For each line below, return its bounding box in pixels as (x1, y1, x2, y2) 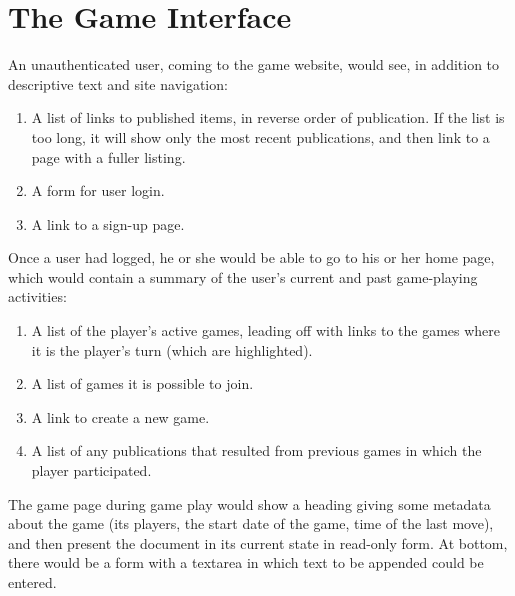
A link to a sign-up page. (31, 213, 185, 234)
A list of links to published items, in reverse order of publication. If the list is (31, 107, 505, 128)
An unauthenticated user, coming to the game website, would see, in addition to (8, 54, 500, 75)
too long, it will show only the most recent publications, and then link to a (31, 126, 490, 147)
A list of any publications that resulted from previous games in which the (31, 440, 482, 461)
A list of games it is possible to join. (31, 373, 254, 394)
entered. (8, 572, 57, 592)
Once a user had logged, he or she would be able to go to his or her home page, (8, 247, 495, 268)
